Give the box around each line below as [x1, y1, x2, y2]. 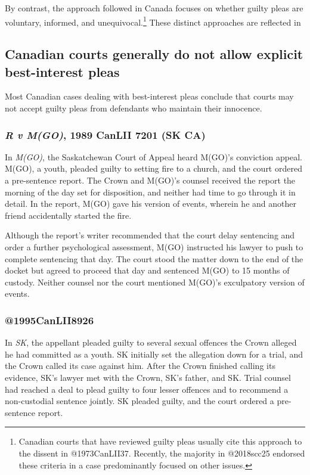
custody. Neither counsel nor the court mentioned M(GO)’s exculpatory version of [5, 275, 305, 288]
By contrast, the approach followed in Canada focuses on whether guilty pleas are [5, 2, 303, 14]
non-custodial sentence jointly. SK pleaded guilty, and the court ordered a [5, 395, 274, 407]
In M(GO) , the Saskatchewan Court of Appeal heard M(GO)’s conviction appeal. [5, 150, 303, 163]
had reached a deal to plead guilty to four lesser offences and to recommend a [5, 383, 289, 395]
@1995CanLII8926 [5, 312, 94, 327]
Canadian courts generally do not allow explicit [5, 45, 303, 63]
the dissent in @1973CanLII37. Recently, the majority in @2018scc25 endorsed [18, 446, 305, 459]
